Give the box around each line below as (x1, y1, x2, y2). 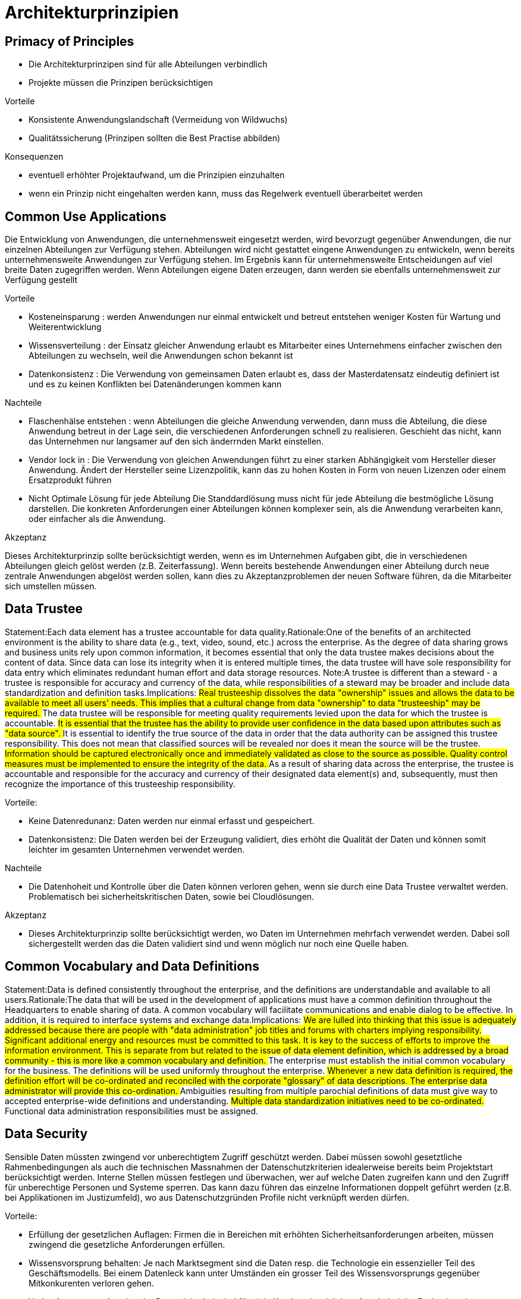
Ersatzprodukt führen (29, 475, 112, 486)
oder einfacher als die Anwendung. (29, 514, 166, 524)
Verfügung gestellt (5, 275, 78, 285)
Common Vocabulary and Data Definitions (5, 959, 259, 974)
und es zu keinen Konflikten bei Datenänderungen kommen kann (29, 379, 282, 390)
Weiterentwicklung (29, 322, 102, 332)
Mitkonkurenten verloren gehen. (29, 1278, 154, 1288)
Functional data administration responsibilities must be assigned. (5, 1105, 259, 1116)
